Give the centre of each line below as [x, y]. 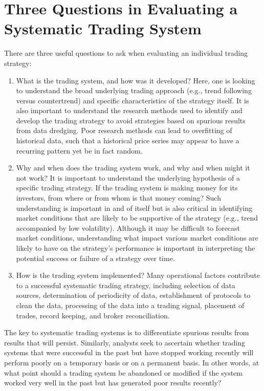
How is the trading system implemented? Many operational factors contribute [138, 275]
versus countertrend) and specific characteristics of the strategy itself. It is [133, 100]
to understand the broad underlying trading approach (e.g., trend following [134, 90]
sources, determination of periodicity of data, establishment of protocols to [133, 295]
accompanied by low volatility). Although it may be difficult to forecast [128, 227]
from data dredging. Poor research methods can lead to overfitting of [124, 130]
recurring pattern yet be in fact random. [79, 150]
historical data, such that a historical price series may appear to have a [128, 140]
